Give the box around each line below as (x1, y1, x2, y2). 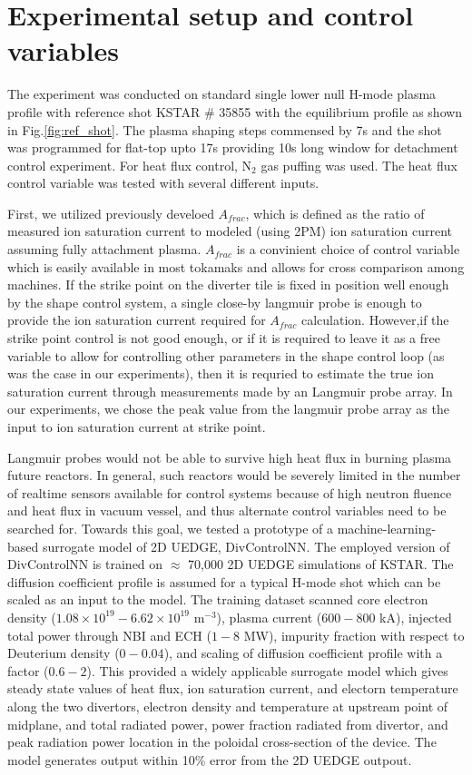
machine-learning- (337, 518, 437, 537)
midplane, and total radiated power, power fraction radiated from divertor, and (7, 714, 448, 733)
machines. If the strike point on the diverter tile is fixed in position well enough (7, 275, 449, 294)
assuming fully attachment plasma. (7, 240, 202, 259)
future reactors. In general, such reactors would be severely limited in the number (7, 466, 461, 485)
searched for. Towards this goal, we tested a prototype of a (7, 518, 333, 537)
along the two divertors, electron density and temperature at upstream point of (7, 696, 448, 715)
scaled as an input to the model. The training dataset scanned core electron (7, 590, 428, 609)
